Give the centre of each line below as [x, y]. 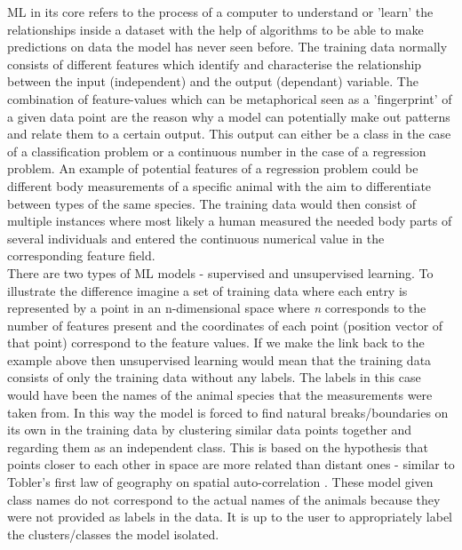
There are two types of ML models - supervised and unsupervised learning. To [220, 272]
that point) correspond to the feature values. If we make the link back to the [216, 343]
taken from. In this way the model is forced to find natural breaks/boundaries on [228, 412]
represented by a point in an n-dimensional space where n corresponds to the [217, 308]
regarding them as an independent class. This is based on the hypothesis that [218, 446]
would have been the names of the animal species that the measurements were [220, 395]
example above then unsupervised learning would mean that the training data [219, 359]
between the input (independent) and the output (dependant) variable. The [213, 81]
